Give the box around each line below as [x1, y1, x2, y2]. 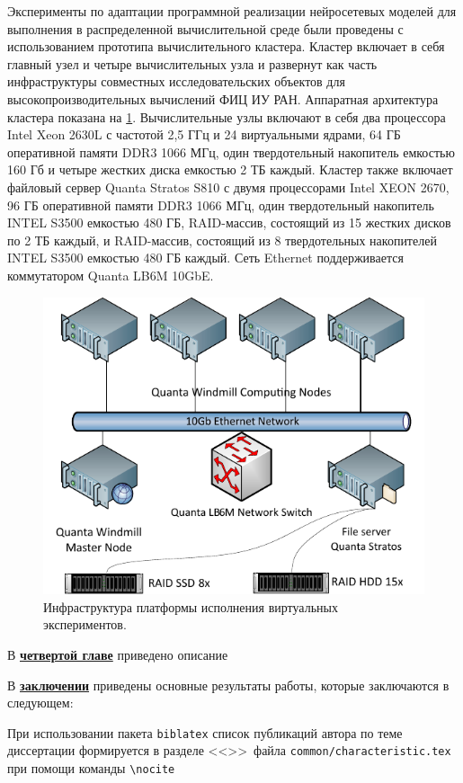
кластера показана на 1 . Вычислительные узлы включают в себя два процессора [7, 107, 446, 126]
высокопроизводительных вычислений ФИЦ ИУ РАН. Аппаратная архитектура [7, 89, 439, 108]
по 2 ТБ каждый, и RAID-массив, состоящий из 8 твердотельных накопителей [7, 230, 437, 249]
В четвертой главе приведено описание [7, 645, 228, 663]
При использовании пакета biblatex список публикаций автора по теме [7, 723, 403, 742]
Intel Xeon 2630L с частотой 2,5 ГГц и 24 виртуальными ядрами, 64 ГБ [7, 125, 401, 144]
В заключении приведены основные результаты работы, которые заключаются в [7, 675, 450, 694]
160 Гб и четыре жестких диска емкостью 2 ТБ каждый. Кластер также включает [7, 160, 453, 179]
